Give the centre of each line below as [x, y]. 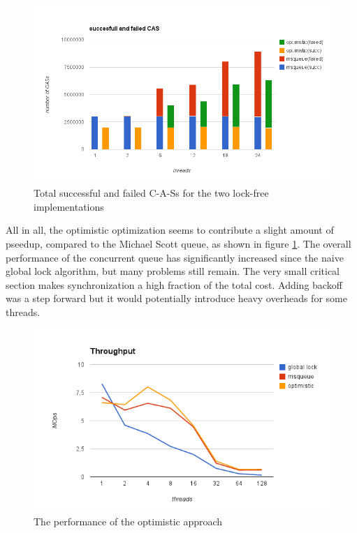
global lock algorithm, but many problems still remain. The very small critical [173, 271]
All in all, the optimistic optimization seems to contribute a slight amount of [170, 230]
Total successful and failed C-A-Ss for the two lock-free [151, 193]
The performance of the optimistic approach [128, 521]
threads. [23, 312]
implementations [69, 206]
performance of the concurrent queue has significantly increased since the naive [175, 257]
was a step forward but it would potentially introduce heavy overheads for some [176, 298]
